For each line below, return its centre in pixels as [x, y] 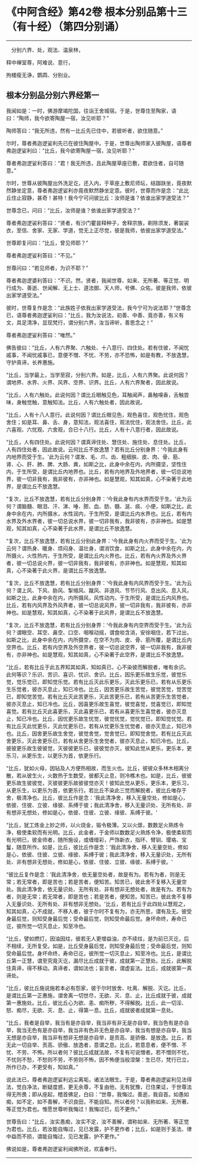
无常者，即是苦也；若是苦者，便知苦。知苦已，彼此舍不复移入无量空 [104, 882]
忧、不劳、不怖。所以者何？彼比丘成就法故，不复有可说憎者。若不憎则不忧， [99, 1052]
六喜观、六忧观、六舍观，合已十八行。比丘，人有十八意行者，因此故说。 [94, 429]
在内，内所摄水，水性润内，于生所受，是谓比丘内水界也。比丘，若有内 [107, 514]
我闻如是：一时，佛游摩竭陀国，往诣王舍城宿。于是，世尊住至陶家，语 [91, 110]
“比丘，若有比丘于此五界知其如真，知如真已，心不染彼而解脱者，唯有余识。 [98, 667]
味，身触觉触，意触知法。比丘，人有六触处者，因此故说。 [76, 402]
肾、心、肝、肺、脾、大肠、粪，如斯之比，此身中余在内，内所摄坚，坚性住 [96, 464]
